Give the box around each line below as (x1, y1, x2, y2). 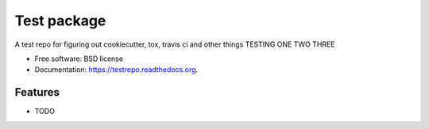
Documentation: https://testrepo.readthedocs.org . (34, 65, 199, 74)
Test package (14, 12, 106, 29)
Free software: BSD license (34, 54, 123, 63)
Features (14, 85, 60, 99)
